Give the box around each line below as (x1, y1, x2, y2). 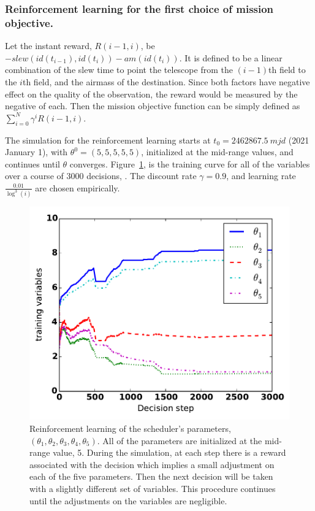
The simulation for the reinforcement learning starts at (5, 133, 211, 146)
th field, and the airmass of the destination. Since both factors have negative (22, 75, 310, 88)
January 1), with (5, 145, 68, 158)
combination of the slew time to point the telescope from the (5, 63, 233, 76)
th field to (268, 63, 306, 76)
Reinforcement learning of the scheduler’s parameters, (29, 421, 231, 434)
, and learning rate (226, 169, 296, 182)
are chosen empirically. (35, 181, 120, 194)
